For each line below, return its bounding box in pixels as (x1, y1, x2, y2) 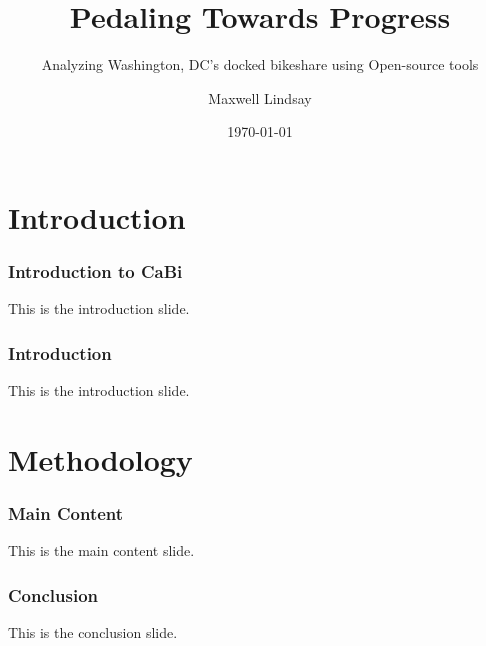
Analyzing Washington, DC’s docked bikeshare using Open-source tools (41, 54, 479, 75)
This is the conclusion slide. (8, 622, 178, 643)
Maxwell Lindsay (208, 87, 312, 108)
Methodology (8, 438, 193, 479)
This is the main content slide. (8, 540, 195, 561)
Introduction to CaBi (8, 259, 183, 284)
